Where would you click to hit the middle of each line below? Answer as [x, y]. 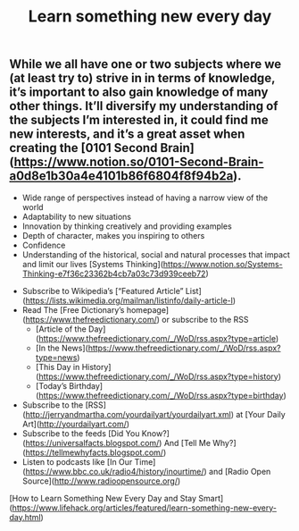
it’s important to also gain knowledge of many [139, 93]
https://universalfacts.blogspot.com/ [92, 442]
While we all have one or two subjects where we [145, 64]
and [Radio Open [240, 471]
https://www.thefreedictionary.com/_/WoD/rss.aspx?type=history [158, 376]
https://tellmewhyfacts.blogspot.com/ [94, 452]
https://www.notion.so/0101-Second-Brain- [139, 162]
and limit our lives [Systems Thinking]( [92, 264]
